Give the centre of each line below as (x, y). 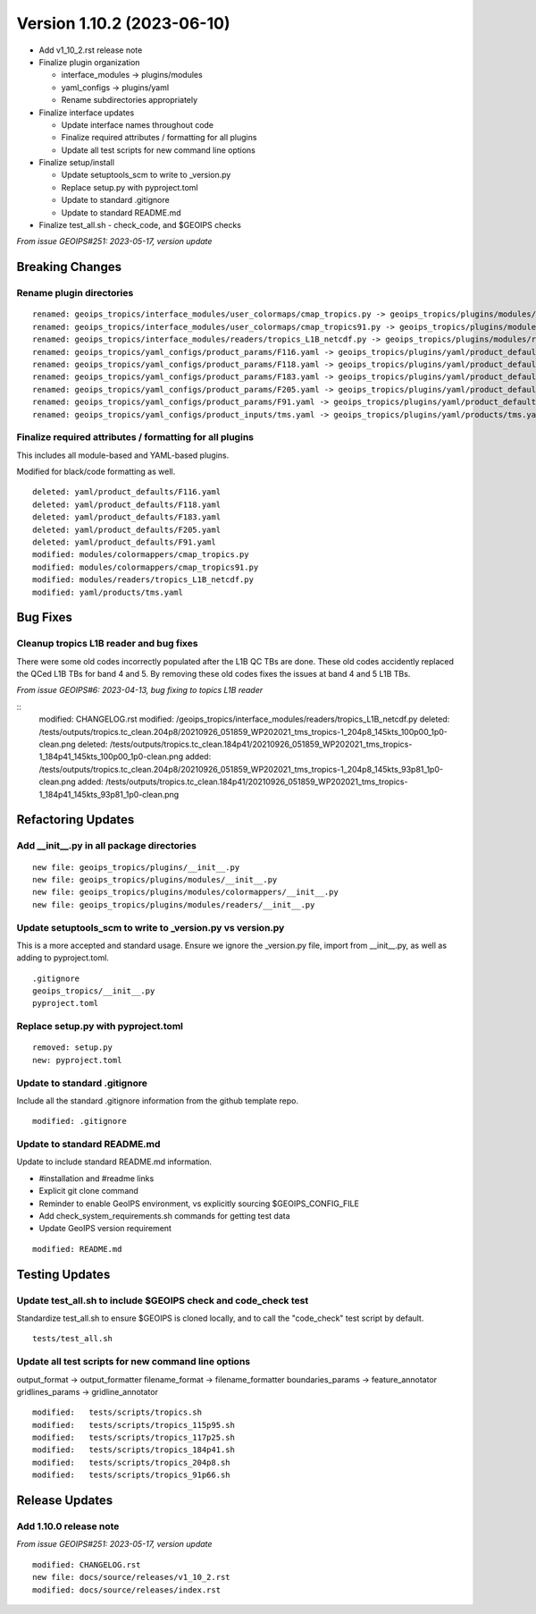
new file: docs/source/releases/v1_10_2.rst (132, 1577)
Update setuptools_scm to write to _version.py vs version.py (151, 927)
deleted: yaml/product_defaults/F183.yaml (127, 517)
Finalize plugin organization (89, 62)
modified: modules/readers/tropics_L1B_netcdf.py (143, 580)
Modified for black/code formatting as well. (96, 472)
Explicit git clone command (88, 1191)
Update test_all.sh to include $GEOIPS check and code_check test (163, 1300)
